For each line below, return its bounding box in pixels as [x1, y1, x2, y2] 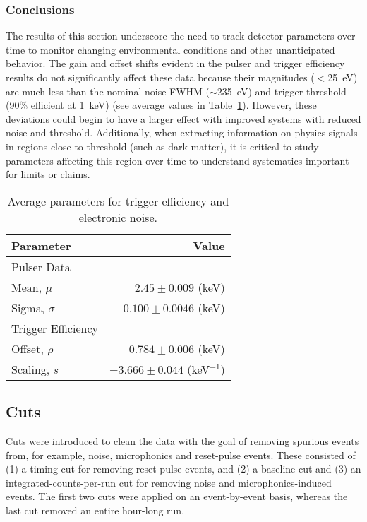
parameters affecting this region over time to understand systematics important [6, 153, 349, 167]
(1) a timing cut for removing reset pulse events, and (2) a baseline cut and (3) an [6, 461, 361, 476]
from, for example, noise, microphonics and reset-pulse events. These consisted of [6, 447, 356, 462]
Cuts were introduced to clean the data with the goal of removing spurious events [6, 433, 359, 448]
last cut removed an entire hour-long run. [6, 502, 185, 517]
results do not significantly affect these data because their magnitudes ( [6, 70, 315, 84]
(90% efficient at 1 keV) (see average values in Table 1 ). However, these [6, 97, 317, 112]
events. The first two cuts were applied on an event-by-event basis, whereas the [6, 489, 348, 504]
